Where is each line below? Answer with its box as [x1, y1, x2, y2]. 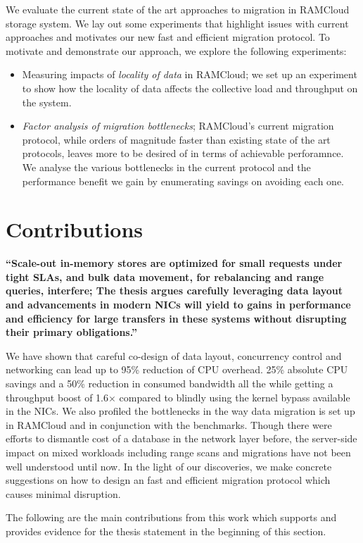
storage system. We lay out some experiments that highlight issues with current [6, 15, 349, 30]
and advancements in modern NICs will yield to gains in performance [6, 297, 351, 312]
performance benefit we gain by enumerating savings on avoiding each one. [22, 173, 345, 188]
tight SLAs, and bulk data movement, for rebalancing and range [6, 269, 324, 284]
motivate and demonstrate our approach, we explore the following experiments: [6, 43, 347, 58]
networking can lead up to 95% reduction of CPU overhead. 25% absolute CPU [6, 362, 348, 377]
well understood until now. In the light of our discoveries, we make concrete [6, 458, 332, 473]
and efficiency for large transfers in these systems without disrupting [6, 311, 347, 325]
